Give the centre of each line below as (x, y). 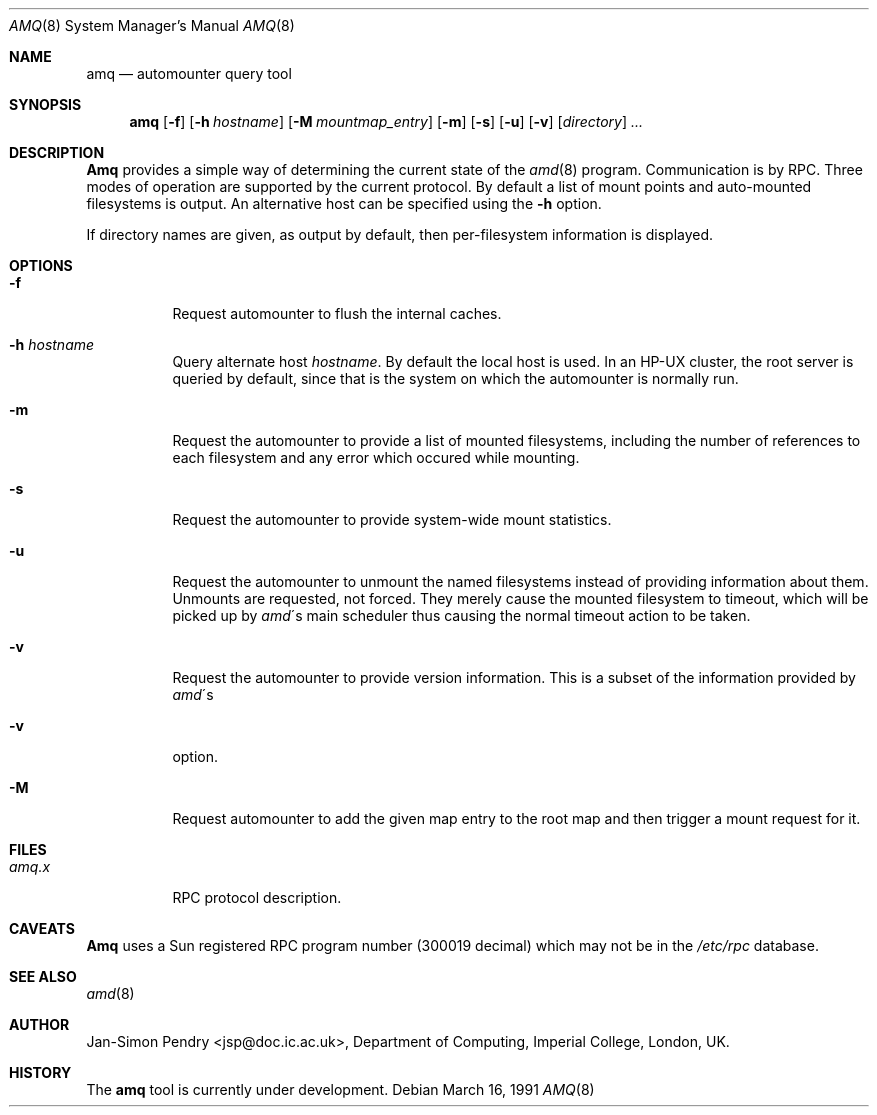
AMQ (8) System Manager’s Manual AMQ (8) (152, 25)
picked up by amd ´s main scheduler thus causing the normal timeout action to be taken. (461, 615)
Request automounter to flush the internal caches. (337, 313)
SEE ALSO (43, 976)
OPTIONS (41, 265)
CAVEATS (42, 928)
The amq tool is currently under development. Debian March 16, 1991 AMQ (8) (340, 1089)
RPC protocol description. (257, 897)
